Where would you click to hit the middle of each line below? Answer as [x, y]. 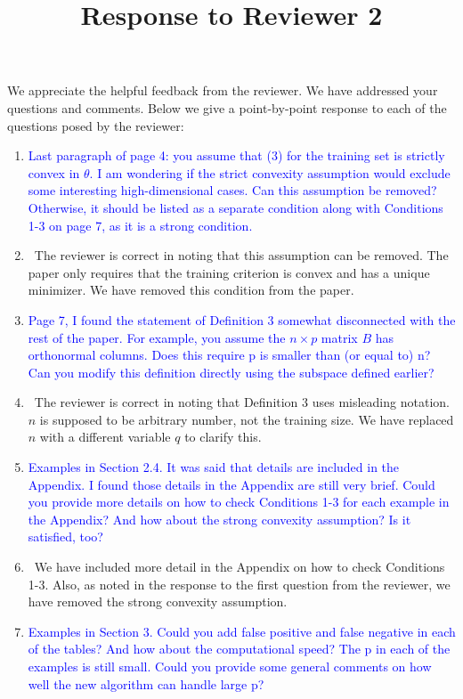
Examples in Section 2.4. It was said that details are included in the [214, 467]
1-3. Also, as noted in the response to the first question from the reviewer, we [239, 584]
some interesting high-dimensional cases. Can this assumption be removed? [232, 190]
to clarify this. [223, 437]
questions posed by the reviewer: [96, 125]
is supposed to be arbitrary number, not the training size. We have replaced [247, 419]
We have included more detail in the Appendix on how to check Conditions [240, 567]
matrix [339, 337]
